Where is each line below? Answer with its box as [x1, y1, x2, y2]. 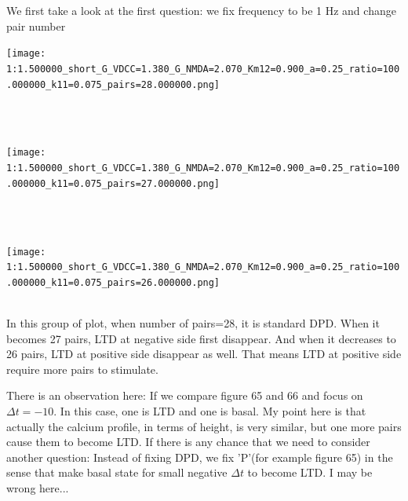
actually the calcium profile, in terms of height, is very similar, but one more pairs [6, 418, 402, 434]
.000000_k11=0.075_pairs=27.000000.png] [6, 177, 220, 189]
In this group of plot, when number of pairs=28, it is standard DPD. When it [6, 315, 380, 331]
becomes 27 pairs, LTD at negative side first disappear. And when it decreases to [6, 330, 396, 346]
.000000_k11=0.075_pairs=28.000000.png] [6, 79, 220, 90]
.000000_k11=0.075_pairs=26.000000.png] [6, 276, 220, 288]
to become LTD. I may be [247, 464, 373, 481]
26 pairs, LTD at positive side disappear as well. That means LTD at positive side [6, 346, 402, 362]
